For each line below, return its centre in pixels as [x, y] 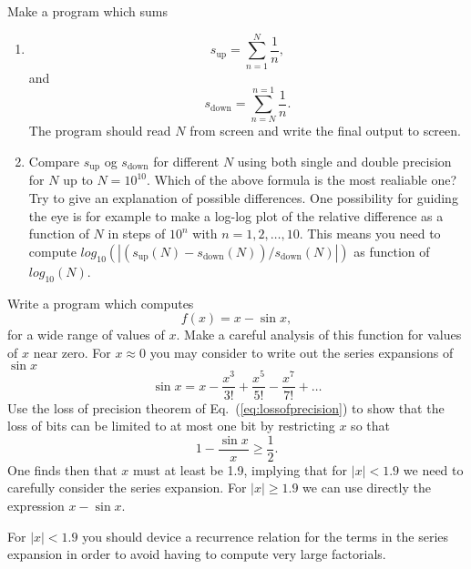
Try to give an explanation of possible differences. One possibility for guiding [243, 198]
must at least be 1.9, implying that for [241, 469]
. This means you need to [370, 234]
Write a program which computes [101, 303]
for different [186, 162]
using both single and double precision [344, 162]
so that [370, 426]
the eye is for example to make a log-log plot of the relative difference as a [236, 215]
